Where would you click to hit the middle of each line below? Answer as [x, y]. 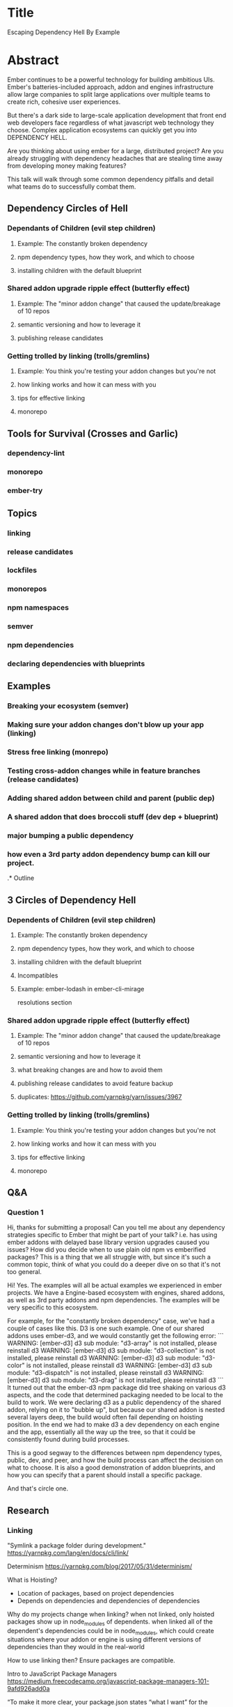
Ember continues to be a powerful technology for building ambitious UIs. [111, 79]
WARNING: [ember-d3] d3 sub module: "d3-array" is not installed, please [112, 1343]
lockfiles [22, 570]
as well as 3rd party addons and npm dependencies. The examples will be [114, 1300]
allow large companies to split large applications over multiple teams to [109, 94]
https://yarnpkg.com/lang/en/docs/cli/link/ [68, 1552]
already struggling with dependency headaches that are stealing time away [115, 158]
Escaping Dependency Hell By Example [64, 32]
